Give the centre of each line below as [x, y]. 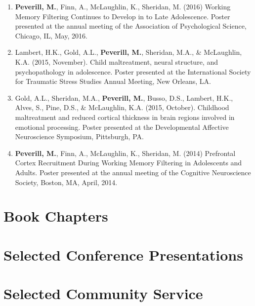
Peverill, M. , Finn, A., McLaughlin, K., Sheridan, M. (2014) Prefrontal [125, 153]
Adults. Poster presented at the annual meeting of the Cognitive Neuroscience [133, 172]
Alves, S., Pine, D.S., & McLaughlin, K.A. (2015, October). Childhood [122, 107]
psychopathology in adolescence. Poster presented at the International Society [133, 71]
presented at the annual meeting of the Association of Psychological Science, [131, 26]
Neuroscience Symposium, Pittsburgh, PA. [79, 136]
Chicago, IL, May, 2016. [51, 35]
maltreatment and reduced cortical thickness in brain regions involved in [125, 117]
